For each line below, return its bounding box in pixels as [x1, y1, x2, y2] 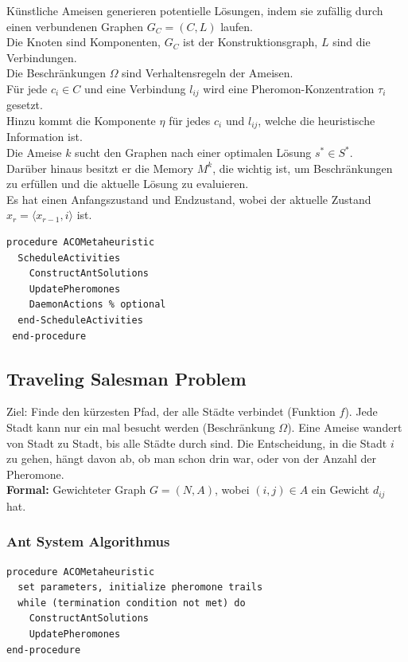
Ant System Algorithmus [6, 531, 170, 551]
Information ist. [6, 128, 83, 145]
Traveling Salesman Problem [6, 366, 247, 390]
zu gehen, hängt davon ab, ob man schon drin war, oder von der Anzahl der [6, 450, 377, 467]
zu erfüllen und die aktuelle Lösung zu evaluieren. [6, 175, 249, 192]
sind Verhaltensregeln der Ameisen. [122, 65, 293, 81]
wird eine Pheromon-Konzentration [203, 80, 375, 96]
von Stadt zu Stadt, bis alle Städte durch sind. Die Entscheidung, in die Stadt [6, 434, 387, 451]
